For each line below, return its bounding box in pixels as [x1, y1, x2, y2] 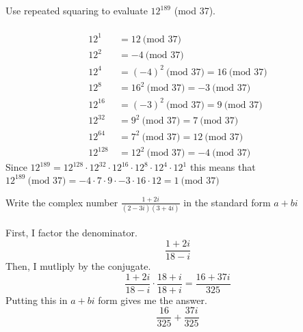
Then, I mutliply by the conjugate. [5, 259, 151, 273]
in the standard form [183, 195, 271, 209]
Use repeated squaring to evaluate [5, 3, 148, 17]
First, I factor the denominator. [5, 225, 137, 240]
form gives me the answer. [98, 292, 207, 307]
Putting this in [5, 292, 68, 307]
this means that [189, 160, 256, 174]
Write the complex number [5, 195, 118, 209]
